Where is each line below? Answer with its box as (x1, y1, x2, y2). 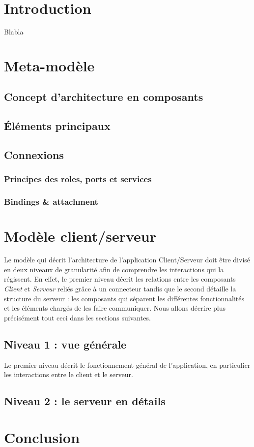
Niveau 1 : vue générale (4, 336, 127, 351)
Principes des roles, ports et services (4, 173, 152, 185)
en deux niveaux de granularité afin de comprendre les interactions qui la (4, 264, 224, 274)
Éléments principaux (4, 118, 111, 133)
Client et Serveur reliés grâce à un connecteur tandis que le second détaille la (4, 284, 236, 294)
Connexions (4, 147, 64, 162)
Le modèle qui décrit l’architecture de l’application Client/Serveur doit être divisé (4, 255, 251, 265)
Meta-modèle (4, 55, 95, 75)
